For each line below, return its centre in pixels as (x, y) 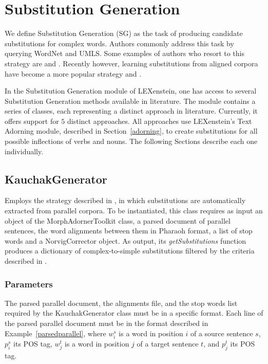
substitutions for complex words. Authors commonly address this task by (119, 43)
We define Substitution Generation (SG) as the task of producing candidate (124, 33)
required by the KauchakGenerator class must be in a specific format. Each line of (134, 313)
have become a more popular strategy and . (73, 73)
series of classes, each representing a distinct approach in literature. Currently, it (131, 111)
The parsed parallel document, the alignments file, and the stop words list (121, 303)
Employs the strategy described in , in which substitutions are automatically (125, 200)
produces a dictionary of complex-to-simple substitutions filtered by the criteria (130, 251)
